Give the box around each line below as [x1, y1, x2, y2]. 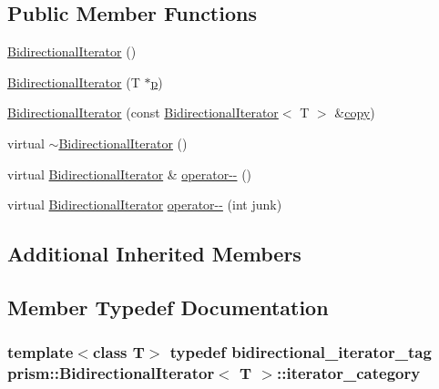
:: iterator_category [277, 362, 421, 384]
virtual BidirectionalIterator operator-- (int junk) [7, 195, 282, 214]
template [7, 341, 74, 363]
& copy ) [334, 103, 375, 122]
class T [92, 341, 145, 363]
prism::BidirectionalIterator [7, 362, 215, 384]
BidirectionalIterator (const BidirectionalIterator [7, 103, 279, 122]
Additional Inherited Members [7, 240, 301, 268]
